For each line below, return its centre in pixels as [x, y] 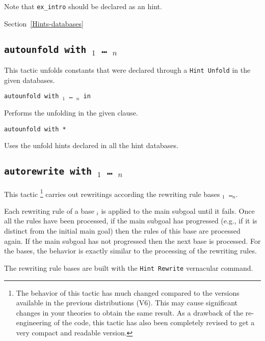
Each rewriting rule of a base [49, 210]
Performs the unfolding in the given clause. [71, 112]
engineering [34, 322]
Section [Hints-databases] [44, 23]
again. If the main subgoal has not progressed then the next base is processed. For [132, 240]
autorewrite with [48, 172]
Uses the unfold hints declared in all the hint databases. [91, 145]
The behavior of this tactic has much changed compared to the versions [128, 292]
